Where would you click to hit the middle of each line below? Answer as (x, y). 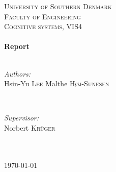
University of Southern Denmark (58, 6)
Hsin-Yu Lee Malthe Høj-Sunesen (57, 83)
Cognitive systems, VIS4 (43, 26)
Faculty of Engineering (42, 16)
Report (17, 46)
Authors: (18, 73)
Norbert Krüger (30, 127)
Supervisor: (21, 118)
